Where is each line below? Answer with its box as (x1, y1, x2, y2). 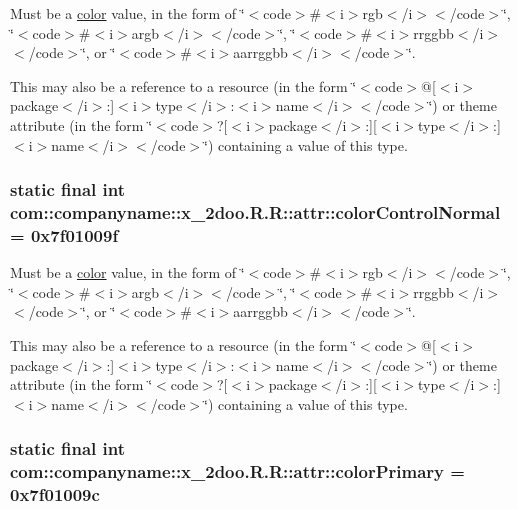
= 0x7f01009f (10, 222, 119, 247)
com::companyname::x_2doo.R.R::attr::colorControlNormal (10, 200, 501, 224)
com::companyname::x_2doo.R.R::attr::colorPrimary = (10, 459, 465, 484)
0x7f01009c (10, 482, 100, 507)
